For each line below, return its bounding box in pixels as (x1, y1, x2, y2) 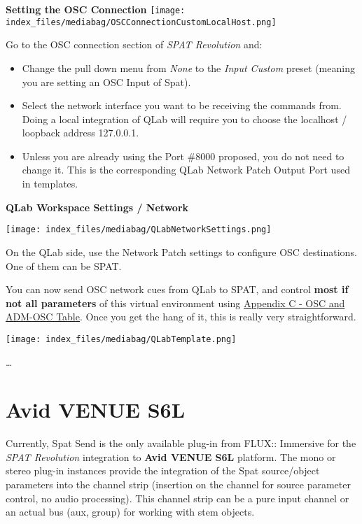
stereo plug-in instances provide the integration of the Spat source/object (6, 463, 320, 478)
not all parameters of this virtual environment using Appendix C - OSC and (6, 295, 345, 310)
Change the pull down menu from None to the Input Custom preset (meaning (22, 60, 355, 75)
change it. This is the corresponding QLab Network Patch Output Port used (22, 162, 350, 177)
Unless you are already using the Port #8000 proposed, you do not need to (22, 148, 344, 163)
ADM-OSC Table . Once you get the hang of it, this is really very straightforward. (6, 309, 356, 324)
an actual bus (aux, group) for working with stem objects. (6, 504, 255, 519)
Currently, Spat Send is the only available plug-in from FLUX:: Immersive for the (6, 436, 356, 451)
